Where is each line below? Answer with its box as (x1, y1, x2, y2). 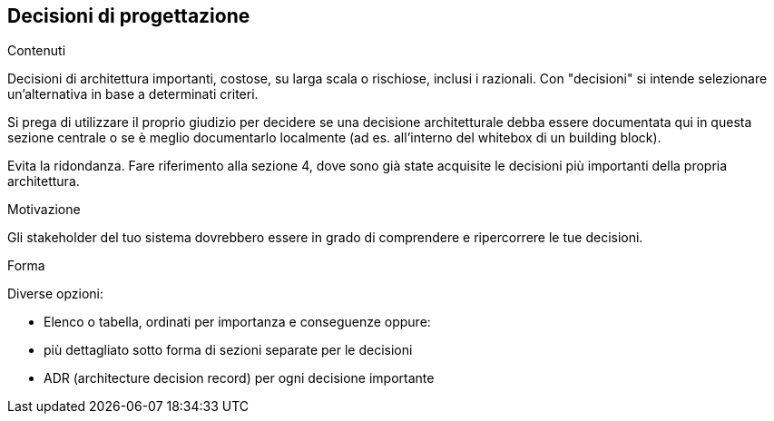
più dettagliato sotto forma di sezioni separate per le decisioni (44, 342, 413, 358)
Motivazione (7, 201, 81, 218)
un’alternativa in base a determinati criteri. (7, 86, 259, 103)
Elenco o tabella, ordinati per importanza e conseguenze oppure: (44, 314, 431, 330)
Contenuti (7, 43, 66, 59)
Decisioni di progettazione (7, 5, 250, 27)
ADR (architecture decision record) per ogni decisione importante (44, 370, 435, 387)
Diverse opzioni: (7, 286, 103, 302)
